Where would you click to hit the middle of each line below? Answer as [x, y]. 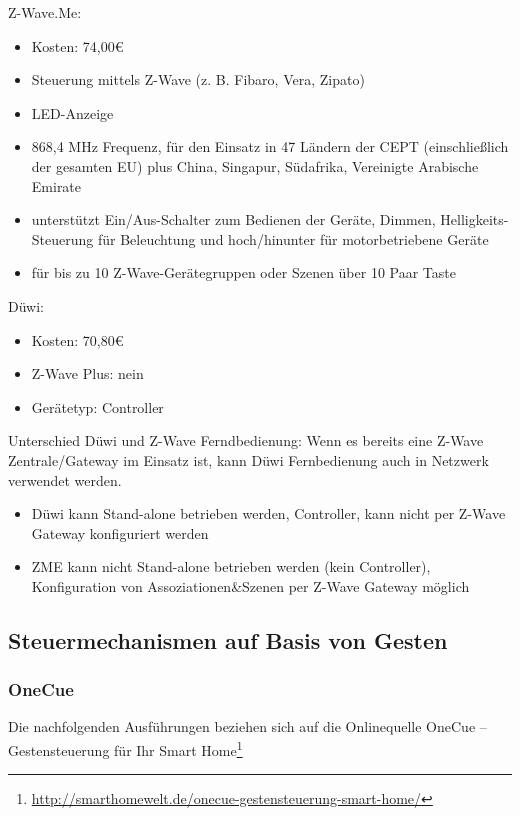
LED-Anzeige [72, 112]
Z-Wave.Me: [45, 12]
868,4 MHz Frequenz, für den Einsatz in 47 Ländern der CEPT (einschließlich [270, 146]
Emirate [56, 185]
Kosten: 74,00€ [77, 45]
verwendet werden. [65, 479]
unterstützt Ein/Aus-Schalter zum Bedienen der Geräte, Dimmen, [233, 219]
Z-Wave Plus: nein [87, 373]
